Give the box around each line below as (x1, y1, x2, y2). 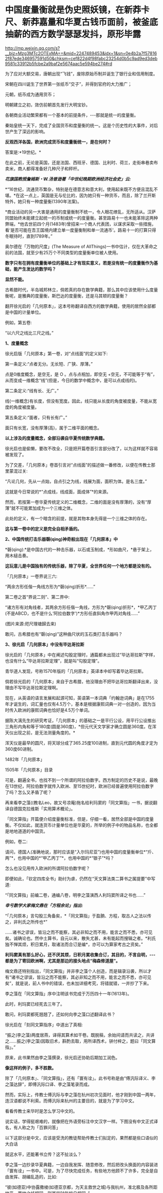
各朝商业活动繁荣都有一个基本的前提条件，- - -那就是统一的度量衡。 (5, 112, 139, 118)
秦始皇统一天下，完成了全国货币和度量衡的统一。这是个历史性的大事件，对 (5, 122, 154, 128)
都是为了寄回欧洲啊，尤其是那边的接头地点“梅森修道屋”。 (5, 957, 120, 964)
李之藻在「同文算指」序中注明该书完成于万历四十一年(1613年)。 (5, 991, 132, 996)
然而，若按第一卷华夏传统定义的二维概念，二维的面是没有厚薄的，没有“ (5, 499, 147, 505)
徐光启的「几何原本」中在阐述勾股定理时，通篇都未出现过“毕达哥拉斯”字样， (5, 652, 158, 658)
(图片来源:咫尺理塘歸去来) (5, 621, 57, 626)
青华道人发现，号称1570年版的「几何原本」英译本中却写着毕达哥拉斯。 (5, 668, 147, 674)
